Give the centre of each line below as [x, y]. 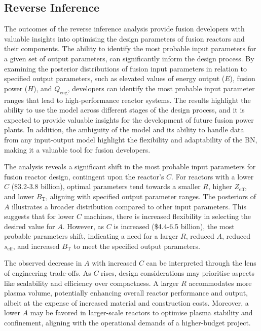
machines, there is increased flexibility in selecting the [167, 216]
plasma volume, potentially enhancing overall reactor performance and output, [126, 293]
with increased [114, 263]
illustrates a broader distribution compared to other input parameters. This [129, 206]
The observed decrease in [43, 263]
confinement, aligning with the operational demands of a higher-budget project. [127, 323]
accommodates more [220, 283]
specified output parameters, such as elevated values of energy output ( [115, 78]
